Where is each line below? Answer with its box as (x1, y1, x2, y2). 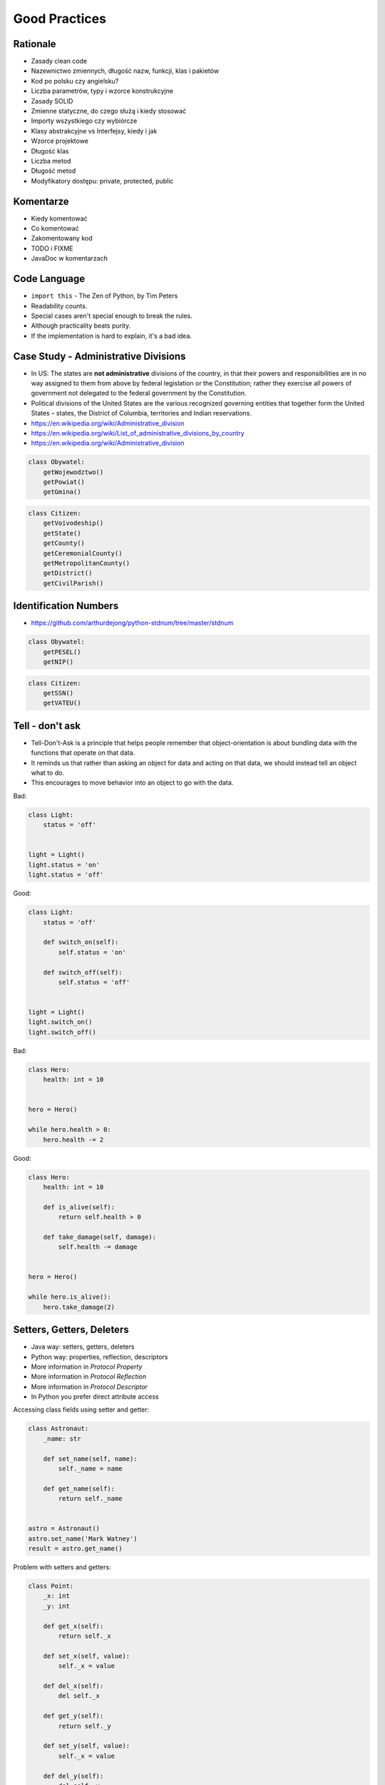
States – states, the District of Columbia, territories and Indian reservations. (31, 409, 252, 418)
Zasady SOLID (31, 96, 73, 105)
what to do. (31, 768, 64, 778)
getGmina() (43, 488, 81, 496)
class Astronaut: (28, 1424, 89, 1433)
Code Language (13, 273, 86, 285)
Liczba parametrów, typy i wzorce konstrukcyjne (31, 86, 174, 96)
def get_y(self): (43, 1712, 104, 1720)
